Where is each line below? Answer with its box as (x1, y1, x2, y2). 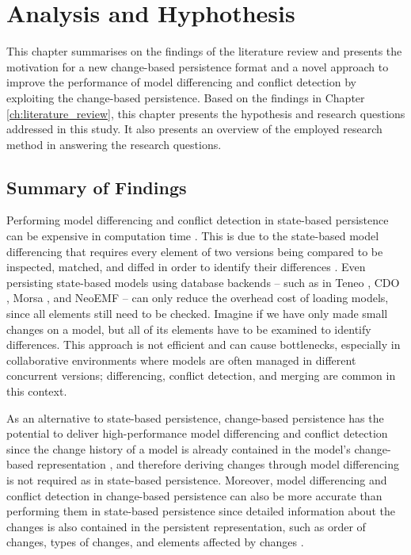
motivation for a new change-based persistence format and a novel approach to (6, 58, 389, 75)
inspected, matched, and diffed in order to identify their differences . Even (6, 258, 366, 275)
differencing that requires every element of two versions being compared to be (6, 243, 383, 259)
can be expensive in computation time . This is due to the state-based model (6, 228, 379, 244)
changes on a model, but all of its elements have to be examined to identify (6, 320, 371, 337)
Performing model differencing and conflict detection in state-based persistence (6, 212, 389, 228)
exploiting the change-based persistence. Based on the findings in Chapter (6, 89, 365, 105)
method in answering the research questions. (6, 136, 222, 152)
